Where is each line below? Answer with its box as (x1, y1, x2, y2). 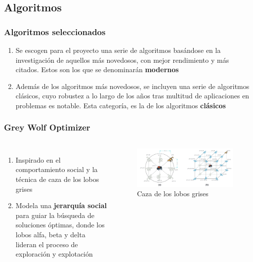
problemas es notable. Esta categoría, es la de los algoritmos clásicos (15, 100, 226, 110)
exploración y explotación (15, 249, 93, 259)
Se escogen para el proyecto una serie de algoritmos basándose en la (15, 45, 221, 55)
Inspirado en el (15, 154, 61, 165)
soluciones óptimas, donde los (15, 219, 105, 230)
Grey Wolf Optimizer (4, 121, 90, 133)
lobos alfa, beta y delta (15, 229, 85, 239)
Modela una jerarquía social (15, 200, 107, 211)
